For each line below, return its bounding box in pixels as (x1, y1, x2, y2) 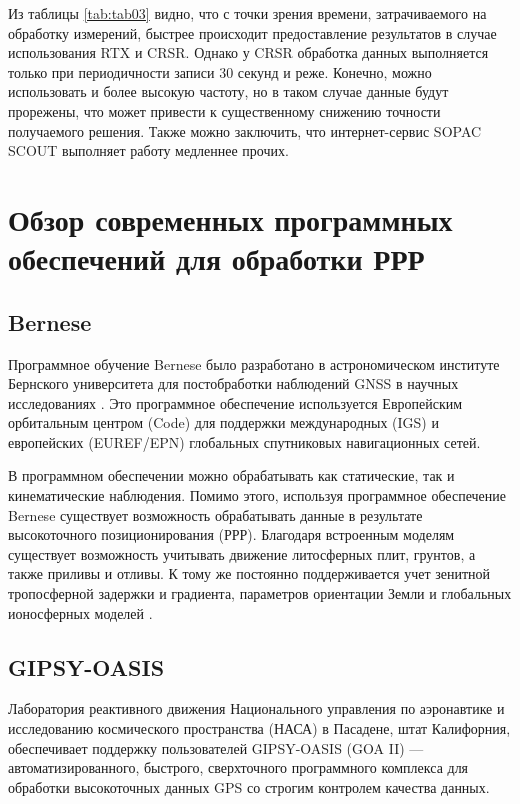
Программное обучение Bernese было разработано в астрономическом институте (8, 353, 500, 374)
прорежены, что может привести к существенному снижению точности (8, 100, 441, 121)
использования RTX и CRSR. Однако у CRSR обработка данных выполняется (8, 42, 489, 63)
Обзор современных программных (8, 198, 453, 239)
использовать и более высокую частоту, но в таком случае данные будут (8, 81, 449, 102)
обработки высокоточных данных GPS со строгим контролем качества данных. (8, 776, 490, 797)
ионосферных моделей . (8, 602, 153, 623)
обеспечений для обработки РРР (8, 238, 425, 279)
